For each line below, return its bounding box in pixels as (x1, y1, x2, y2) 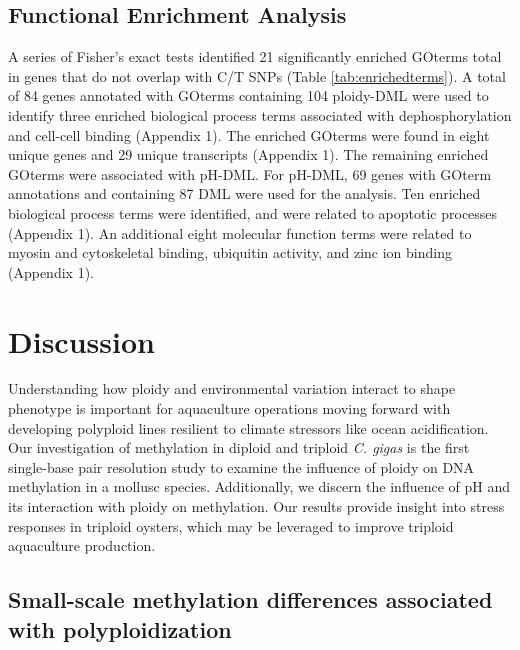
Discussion (8, 320, 155, 361)
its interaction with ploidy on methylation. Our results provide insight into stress (8, 496, 505, 517)
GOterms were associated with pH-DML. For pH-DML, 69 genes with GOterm (8, 163, 492, 184)
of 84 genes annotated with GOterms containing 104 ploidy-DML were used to (8, 85, 489, 106)
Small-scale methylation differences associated (8, 584, 493, 615)
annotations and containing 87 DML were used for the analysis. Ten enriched (8, 183, 481, 204)
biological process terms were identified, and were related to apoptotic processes (8, 202, 498, 223)
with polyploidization (8, 613, 232, 644)
